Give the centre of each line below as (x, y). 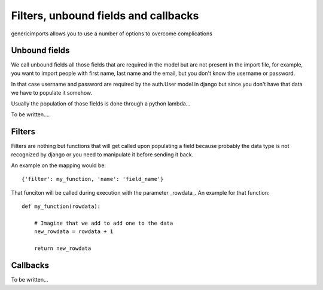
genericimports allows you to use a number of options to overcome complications (112, 34)
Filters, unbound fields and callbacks (105, 16)
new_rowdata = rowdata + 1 (74, 232)
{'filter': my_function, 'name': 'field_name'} (93, 179)
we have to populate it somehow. (52, 92)
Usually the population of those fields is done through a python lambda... (101, 104)
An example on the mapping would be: (59, 165)
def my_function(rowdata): (61, 206)
